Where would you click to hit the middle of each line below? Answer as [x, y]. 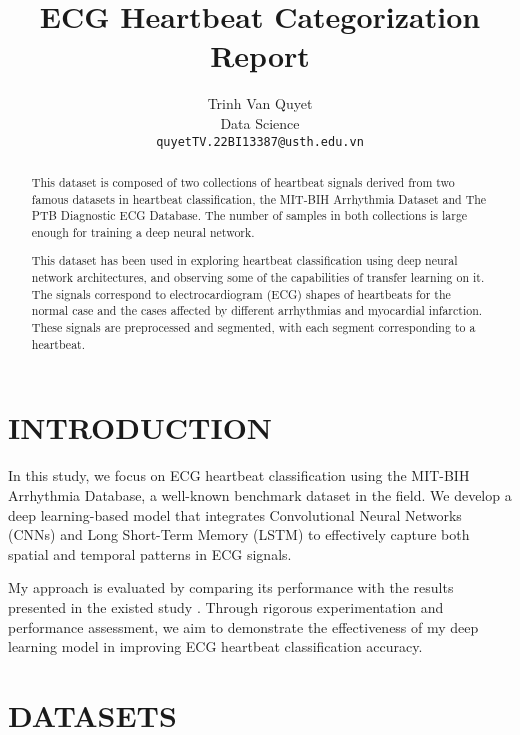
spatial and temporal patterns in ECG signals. [150, 553]
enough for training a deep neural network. [143, 231]
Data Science [260, 122]
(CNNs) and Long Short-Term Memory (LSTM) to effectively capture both [239, 534]
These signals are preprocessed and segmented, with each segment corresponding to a [253, 327]
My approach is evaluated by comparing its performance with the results [231, 587]
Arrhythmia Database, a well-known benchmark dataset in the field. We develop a [260, 494]
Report [260, 55]
